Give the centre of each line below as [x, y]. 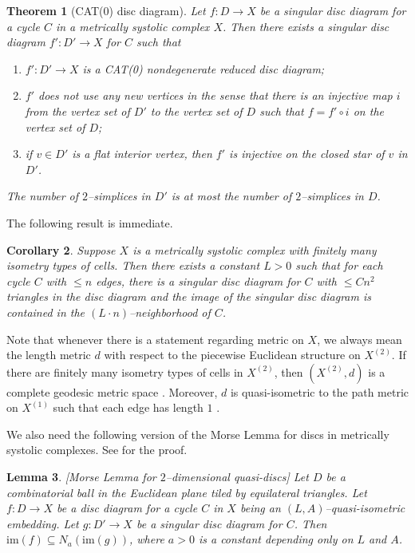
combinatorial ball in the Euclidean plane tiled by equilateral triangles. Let [187, 492]
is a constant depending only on [276, 539]
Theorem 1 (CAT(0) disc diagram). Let [106, 10]
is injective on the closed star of [307, 154]
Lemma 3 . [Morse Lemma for [81, 477]
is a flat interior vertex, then [142, 154]
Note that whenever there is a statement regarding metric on [155, 339]
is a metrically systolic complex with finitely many [255, 249]
